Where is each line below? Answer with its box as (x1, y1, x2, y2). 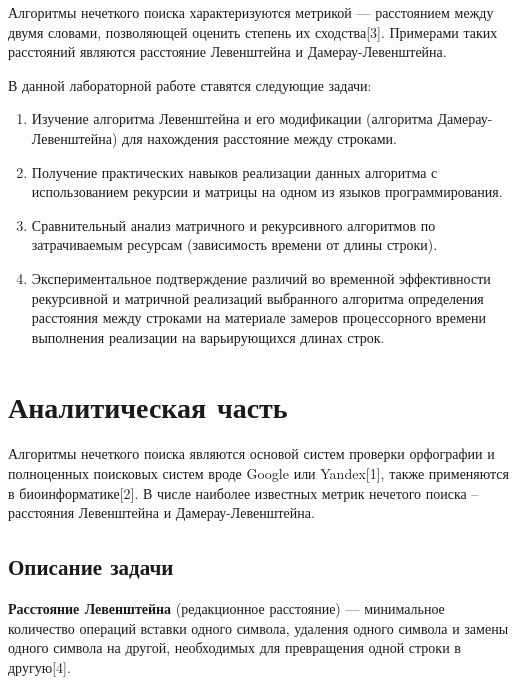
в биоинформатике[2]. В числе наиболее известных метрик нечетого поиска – (8, 482, 479, 503)
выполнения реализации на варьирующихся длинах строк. (31, 326, 385, 347)
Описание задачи (8, 551, 174, 582)
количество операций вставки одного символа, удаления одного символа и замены (8, 617, 509, 638)
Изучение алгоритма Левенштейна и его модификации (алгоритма (31, 108, 433, 129)
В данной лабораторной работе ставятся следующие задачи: (8, 74, 372, 95)
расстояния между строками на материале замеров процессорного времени (31, 307, 486, 328)
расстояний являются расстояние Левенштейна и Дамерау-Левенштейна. (8, 41, 447, 62)
